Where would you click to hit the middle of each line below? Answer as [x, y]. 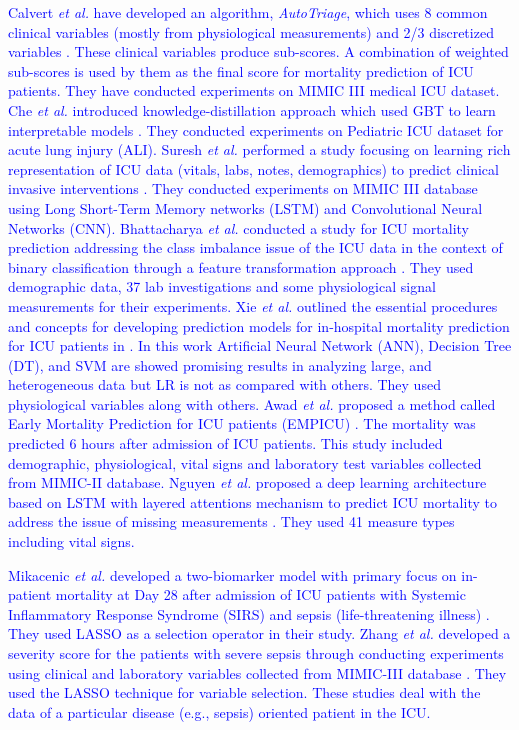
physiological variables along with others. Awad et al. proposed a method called [252, 403]
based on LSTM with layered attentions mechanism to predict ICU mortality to [252, 501]
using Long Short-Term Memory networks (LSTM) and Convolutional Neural [245, 207]
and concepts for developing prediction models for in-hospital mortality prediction [259, 325]
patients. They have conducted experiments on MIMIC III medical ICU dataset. [254, 90]
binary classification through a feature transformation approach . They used [241, 266]
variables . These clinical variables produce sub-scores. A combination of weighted [258, 51]
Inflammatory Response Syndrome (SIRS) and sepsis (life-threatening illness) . [249, 613]
